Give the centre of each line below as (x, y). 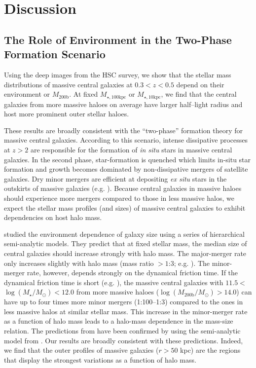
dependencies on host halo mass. (53, 217)
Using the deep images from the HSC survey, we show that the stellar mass (118, 74)
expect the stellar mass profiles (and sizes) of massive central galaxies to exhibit (125, 207)
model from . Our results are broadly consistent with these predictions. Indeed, (124, 340)
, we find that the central (199, 94)
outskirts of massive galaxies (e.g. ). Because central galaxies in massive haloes (123, 188)
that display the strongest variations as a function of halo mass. (100, 359)
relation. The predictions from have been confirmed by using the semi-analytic (122, 331)
